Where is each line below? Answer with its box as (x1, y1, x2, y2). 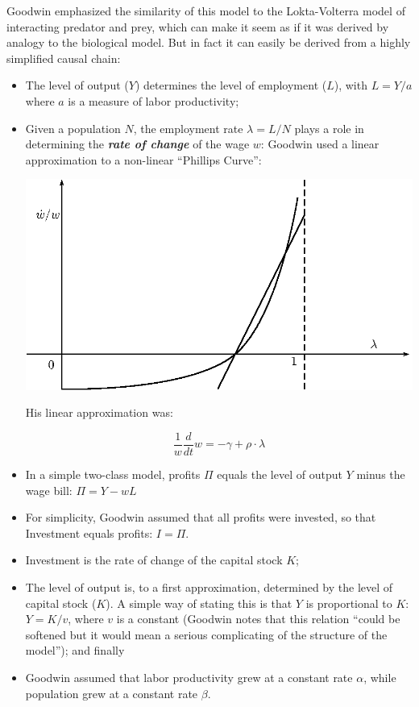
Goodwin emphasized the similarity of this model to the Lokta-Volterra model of (6, 2, 405, 19)
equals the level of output (217, 466, 342, 483)
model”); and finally (25, 642, 125, 659)
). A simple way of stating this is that (106, 594, 292, 611)
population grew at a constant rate (25, 684, 198, 701)
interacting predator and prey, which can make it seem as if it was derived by (6, 18, 389, 35)
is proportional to (305, 594, 392, 611)
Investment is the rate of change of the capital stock (25, 551, 283, 568)
